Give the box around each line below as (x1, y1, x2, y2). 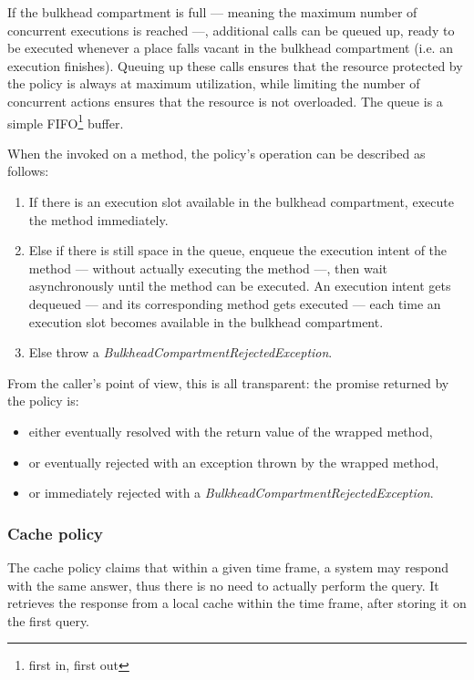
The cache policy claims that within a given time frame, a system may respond (7, 557, 449, 576)
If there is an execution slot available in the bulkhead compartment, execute (28, 192, 454, 211)
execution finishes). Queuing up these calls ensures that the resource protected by (7, 56, 463, 75)
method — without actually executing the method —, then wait (28, 258, 387, 277)
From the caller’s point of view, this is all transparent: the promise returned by (7, 373, 449, 392)
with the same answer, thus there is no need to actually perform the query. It (7, 575, 439, 594)
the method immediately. (28, 210, 169, 229)
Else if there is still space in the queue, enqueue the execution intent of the (28, 241, 448, 260)
